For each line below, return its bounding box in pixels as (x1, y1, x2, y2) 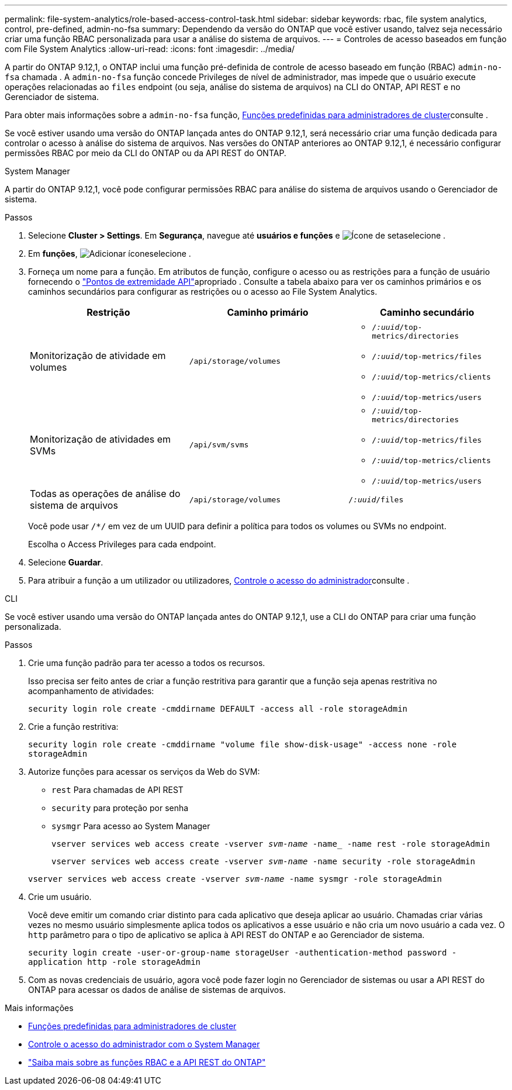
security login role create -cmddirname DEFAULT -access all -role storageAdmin (28, 704, 408, 713)
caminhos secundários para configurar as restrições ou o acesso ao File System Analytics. (28, 287, 378, 296)
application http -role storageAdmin (28, 957, 201, 967)
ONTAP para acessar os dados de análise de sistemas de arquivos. (28, 985, 286, 995)
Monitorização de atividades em (30, 433, 171, 445)
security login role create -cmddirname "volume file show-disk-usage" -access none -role (28, 740, 457, 749)
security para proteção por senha (51, 803, 189, 813)
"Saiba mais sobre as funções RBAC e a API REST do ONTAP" (28, 1057, 266, 1067)
